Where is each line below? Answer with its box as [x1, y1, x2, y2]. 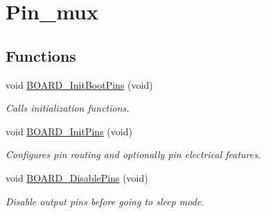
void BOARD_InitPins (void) [6, 123, 132, 138]
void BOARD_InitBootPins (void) [6, 77, 153, 92]
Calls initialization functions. [6, 101, 130, 115]
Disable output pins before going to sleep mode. [6, 194, 204, 208]
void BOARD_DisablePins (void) [6, 170, 148, 185]
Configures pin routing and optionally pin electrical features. [6, 147, 261, 162]
